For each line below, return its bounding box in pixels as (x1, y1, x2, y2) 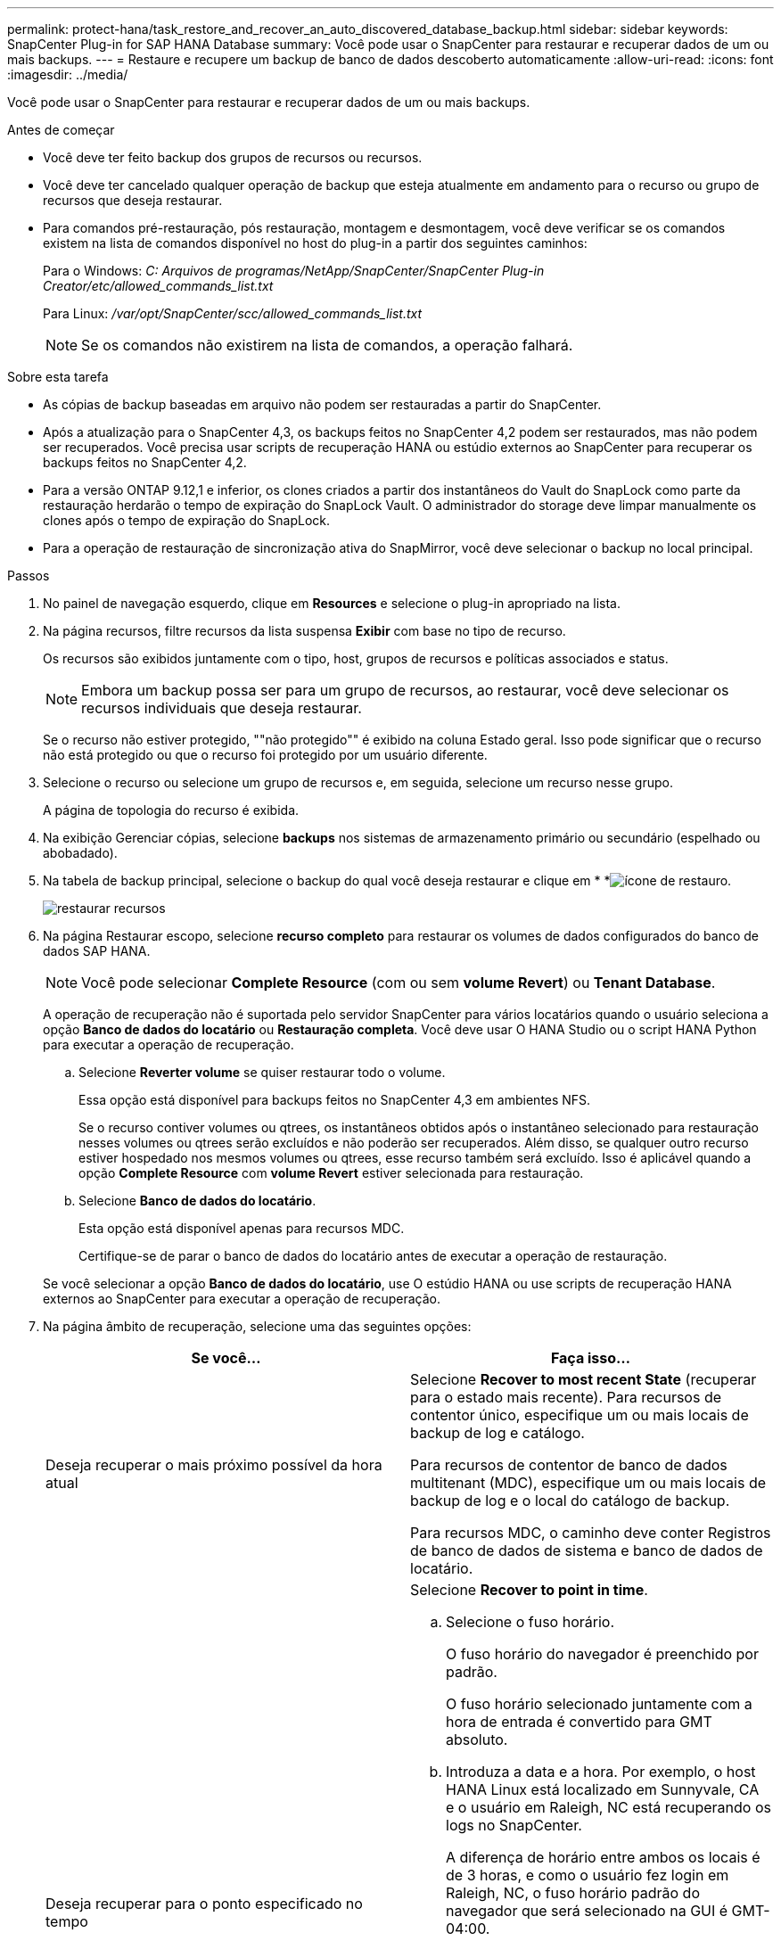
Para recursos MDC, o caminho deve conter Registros (410, 1524, 771, 1542)
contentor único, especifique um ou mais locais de (410, 1406, 749, 1424)
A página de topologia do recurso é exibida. (43, 802, 300, 818)
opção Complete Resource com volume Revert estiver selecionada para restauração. (78, 1165, 584, 1180)
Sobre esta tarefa (7, 369, 109, 384)
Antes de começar (7, 122, 115, 137)
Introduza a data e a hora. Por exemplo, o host (446, 1763, 756, 1781)
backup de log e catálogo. (410, 1424, 585, 1442)
